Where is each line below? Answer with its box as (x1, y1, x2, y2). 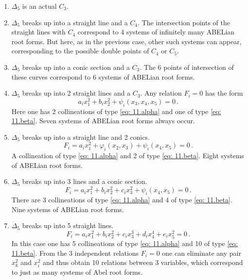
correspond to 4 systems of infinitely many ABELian (77, 27, 235, 37)
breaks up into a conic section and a (22, 62, 130, 72)
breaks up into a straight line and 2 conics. (22, 132, 150, 142)
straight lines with (11, 27, 66, 37)
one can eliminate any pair (162, 247, 241, 258)
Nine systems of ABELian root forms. (11, 204, 124, 214)
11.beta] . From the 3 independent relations (11, 247, 139, 258)
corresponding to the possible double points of (11, 46, 149, 56)
